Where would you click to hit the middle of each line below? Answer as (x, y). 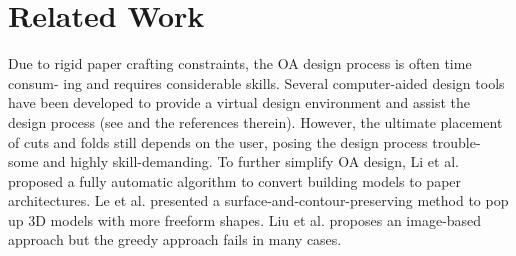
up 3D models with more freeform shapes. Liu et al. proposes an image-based (245, 219)
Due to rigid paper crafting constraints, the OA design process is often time (240, 63)
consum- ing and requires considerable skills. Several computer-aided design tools (256, 82)
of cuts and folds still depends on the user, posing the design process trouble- (244, 141)
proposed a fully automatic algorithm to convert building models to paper (235, 180)
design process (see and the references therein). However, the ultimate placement (255, 121)
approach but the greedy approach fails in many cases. (175, 239)
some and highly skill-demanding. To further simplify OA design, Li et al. (233, 161)
